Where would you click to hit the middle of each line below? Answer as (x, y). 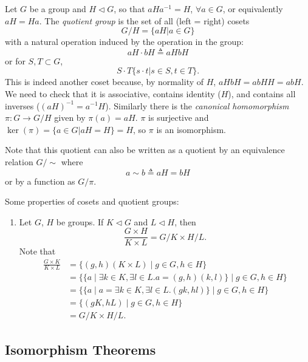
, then (185, 221)
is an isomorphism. (191, 129)
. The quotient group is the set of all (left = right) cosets (144, 20)
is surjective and (179, 118)
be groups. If (80, 221)
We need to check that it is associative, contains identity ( (113, 93)
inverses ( (22, 105)
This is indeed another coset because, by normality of (104, 82)
